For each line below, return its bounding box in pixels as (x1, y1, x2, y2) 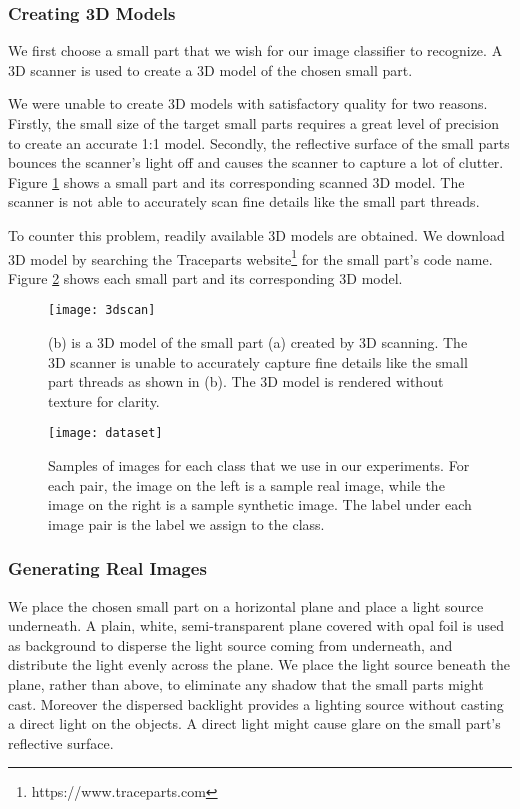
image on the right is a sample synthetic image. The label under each (48, 494, 472, 515)
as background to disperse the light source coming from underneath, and (8, 634, 453, 655)
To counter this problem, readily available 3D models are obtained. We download (8, 224, 505, 245)
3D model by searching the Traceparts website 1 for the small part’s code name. (8, 245, 493, 269)
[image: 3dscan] (48, 303, 156, 318)
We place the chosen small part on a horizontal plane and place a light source (8, 595, 484, 616)
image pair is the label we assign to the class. (48, 513, 325, 534)
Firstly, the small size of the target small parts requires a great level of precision (8, 113, 499, 133)
